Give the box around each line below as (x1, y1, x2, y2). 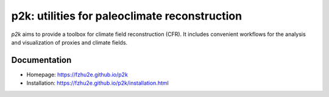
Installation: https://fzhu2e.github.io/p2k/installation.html (26, 79, 169, 87)
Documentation (11, 55, 72, 65)
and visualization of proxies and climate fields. (11, 38, 128, 46)
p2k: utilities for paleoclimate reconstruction (11, 9, 242, 23)
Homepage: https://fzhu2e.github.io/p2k (26, 71, 128, 78)
